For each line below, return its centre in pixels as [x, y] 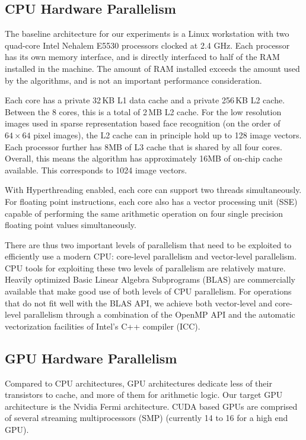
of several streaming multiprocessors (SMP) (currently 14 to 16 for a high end [146, 418]
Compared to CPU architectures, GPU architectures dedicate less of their [138, 383]
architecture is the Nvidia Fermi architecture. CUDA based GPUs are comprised [151, 406]
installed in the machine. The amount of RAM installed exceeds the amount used [152, 68]
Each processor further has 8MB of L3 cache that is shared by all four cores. [144, 146]
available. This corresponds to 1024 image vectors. [96, 170]
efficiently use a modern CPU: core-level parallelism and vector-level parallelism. [151, 256]
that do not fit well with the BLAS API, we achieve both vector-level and [138, 303]
